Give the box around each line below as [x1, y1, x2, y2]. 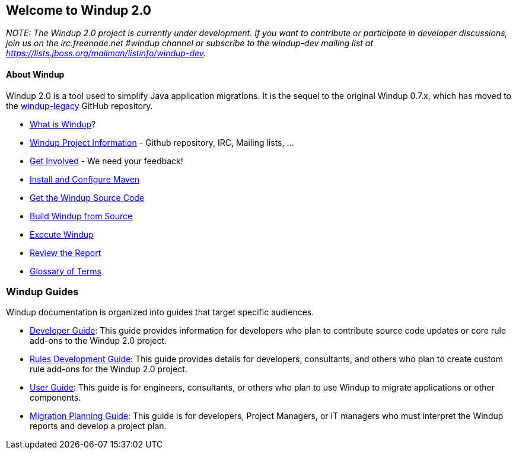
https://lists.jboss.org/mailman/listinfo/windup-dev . [6, 48, 206, 59]
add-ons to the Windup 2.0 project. [30, 335, 167, 346]
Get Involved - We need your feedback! [30, 155, 183, 166]
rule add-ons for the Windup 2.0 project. [30, 364, 187, 375]
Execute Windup [30, 229, 94, 239]
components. [30, 392, 81, 403]
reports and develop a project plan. [30, 421, 167, 431]
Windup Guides [6, 286, 79, 298]
